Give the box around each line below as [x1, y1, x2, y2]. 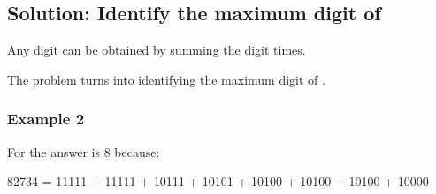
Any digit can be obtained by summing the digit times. [7, 41, 306, 59]
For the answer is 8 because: [7, 142, 160, 160]
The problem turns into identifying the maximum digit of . [7, 70, 325, 88]
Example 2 [7, 108, 85, 130]
